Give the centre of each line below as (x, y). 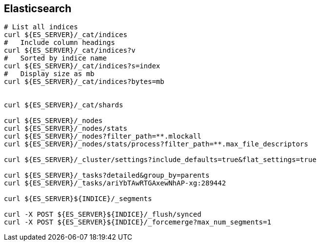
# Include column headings (60, 43)
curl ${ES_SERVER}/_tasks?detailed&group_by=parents (107, 175)
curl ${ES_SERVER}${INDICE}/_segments (78, 199)
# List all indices (41, 27)
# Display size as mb (49, 74)
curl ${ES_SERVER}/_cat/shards (64, 105)
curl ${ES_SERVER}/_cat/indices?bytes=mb (84, 82)
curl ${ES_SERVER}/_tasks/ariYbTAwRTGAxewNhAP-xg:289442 (115, 183)
